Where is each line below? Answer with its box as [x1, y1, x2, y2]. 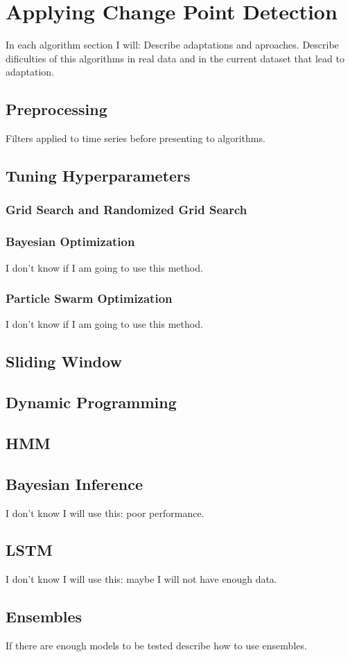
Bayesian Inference [6, 473, 143, 494]
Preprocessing [6, 98, 107, 120]
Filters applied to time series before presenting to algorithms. [6, 131, 265, 146]
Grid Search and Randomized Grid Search [6, 201, 247, 218]
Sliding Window [6, 351, 122, 372]
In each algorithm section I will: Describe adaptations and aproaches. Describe [6, 37, 339, 52]
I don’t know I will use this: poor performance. [6, 505, 204, 520]
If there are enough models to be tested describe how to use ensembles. [6, 638, 307, 653]
